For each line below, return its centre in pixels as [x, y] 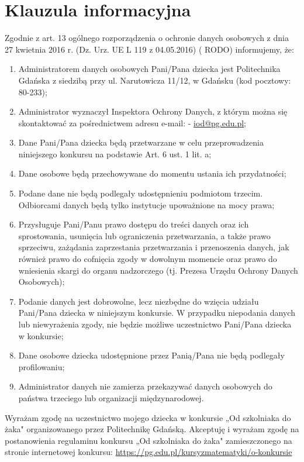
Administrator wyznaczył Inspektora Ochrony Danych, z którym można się [153, 111]
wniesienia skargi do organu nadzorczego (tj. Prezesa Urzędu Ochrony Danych [158, 270]
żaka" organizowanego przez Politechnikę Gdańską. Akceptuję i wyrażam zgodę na [152, 429]
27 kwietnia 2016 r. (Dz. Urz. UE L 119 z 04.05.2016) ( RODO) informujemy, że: [149, 49]
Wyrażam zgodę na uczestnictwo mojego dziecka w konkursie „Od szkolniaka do [148, 417]
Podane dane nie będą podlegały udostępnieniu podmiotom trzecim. [141, 193]
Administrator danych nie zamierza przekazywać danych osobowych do [145, 386]
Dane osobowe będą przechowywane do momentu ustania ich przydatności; [152, 173]
